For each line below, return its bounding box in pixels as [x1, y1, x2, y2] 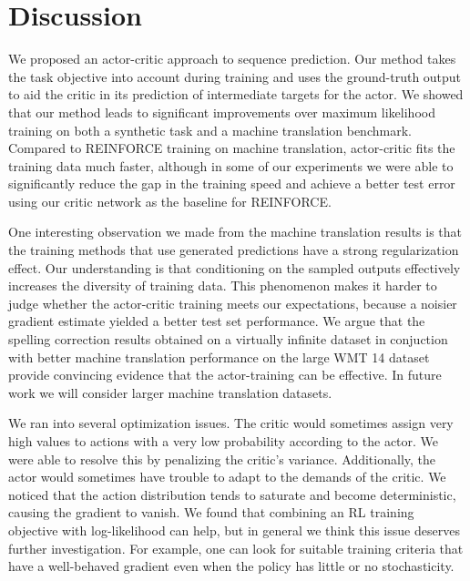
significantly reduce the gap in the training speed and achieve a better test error [8, 174, 455, 193]
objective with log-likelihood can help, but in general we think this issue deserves [8, 520, 460, 539]
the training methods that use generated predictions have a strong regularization [8, 240, 459, 260]
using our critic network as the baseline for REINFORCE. [8, 191, 332, 210]
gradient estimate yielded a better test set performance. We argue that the [8, 311, 425, 331]
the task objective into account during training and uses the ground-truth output [8, 66, 462, 86]
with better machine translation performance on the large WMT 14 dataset [8, 347, 430, 366]
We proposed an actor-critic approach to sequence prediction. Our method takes [8, 49, 456, 68]
